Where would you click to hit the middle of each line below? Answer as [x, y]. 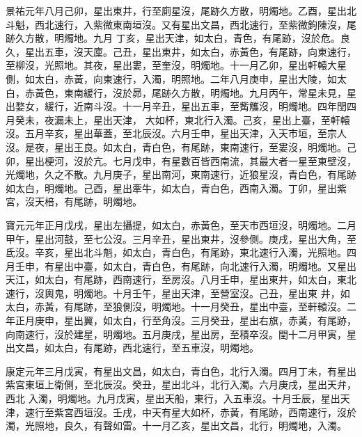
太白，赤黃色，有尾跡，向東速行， [278, 51]
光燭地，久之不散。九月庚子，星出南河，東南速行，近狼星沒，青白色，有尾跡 [181, 174]
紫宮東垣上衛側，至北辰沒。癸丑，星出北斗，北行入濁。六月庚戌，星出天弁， [181, 384]
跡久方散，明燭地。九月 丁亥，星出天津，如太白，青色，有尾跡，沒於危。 [173, 38]
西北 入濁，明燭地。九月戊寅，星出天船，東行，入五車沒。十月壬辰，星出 [173, 398]
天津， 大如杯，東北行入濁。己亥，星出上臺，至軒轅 [231, 119]
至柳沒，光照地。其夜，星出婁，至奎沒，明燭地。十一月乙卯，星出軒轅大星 [176, 65]
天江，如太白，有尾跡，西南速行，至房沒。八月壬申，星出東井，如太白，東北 [181, 279]
